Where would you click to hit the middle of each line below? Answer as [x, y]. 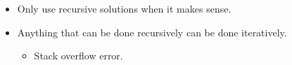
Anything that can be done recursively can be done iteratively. [152, 32]
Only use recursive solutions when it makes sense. [124, 8]
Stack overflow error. [78, 56]
